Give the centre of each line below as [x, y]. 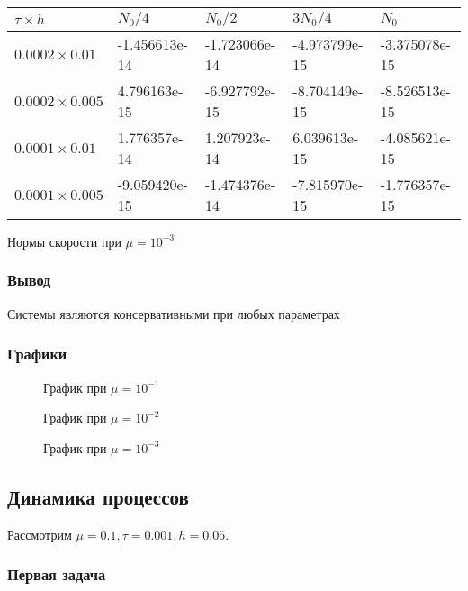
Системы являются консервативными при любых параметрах [174, 313]
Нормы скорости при [64, 243]
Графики [37, 354]
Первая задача [57, 574]
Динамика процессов [98, 496]
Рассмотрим [40, 534]
